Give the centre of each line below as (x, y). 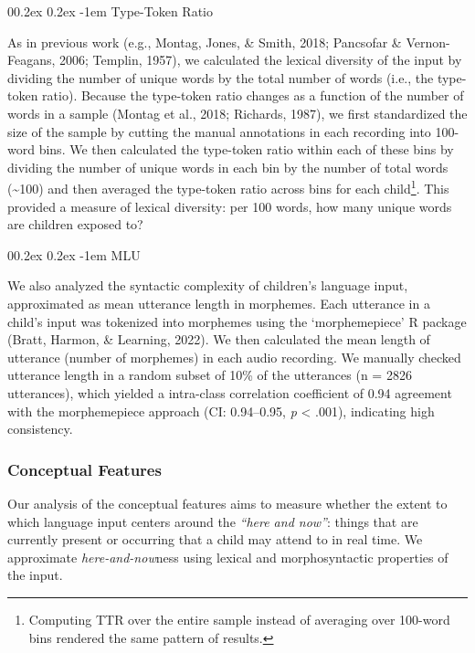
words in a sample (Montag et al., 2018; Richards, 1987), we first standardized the (237, 113)
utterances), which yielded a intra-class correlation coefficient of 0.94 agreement (230, 392)
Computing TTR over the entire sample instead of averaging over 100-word (239, 619)
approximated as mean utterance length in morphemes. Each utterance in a (219, 303)
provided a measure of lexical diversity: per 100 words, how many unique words (230, 206)
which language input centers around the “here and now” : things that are (213, 521)
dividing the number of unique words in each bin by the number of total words (228, 167)
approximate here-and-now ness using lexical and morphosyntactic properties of (228, 557)
